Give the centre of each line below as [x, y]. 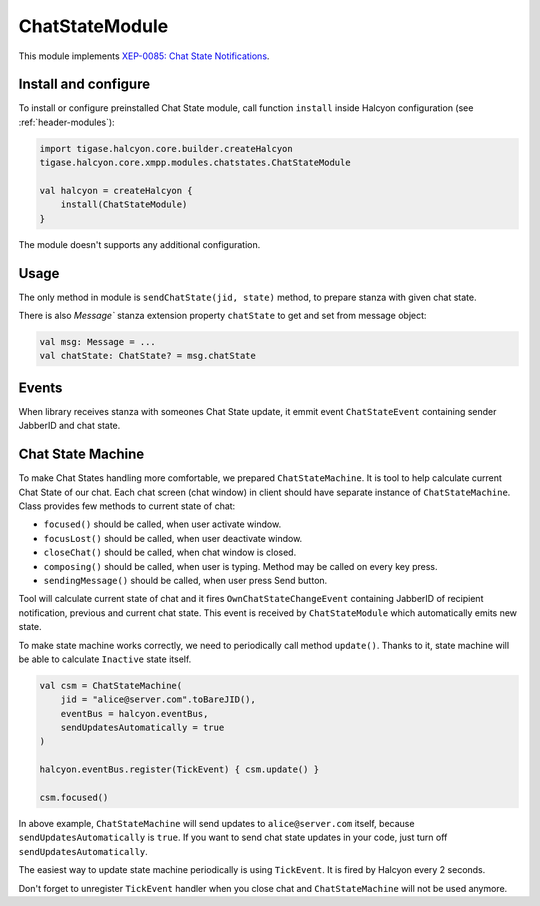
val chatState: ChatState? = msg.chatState [148, 356]
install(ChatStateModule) [124, 204]
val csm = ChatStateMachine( [111, 685]
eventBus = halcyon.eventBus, [134, 713]
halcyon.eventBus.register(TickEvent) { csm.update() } [179, 769]
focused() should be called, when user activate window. [162, 524]
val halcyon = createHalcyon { [116, 190]
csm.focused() [74, 798]
